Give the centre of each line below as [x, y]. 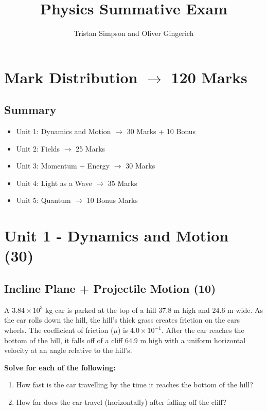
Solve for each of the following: [60, 367]
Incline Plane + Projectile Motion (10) [110, 288]
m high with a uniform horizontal [193, 340]
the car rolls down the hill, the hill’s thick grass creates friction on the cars [122, 320]
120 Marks [209, 77]
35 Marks [122, 183]
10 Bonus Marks [112, 200]
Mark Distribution [71, 77]
